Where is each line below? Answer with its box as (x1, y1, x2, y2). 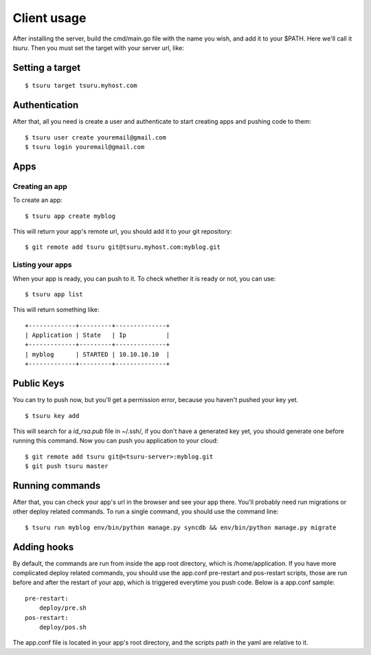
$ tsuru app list (25, 290, 83, 298)
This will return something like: (12, 306, 100, 314)
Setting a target (12, 62, 81, 74)
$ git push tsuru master (25, 463, 109, 470)
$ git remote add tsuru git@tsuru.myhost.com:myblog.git (25, 243, 221, 251)
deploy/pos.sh (38, 623, 87, 632)
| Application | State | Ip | (25, 331, 170, 340)
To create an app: (12, 196, 63, 204)
